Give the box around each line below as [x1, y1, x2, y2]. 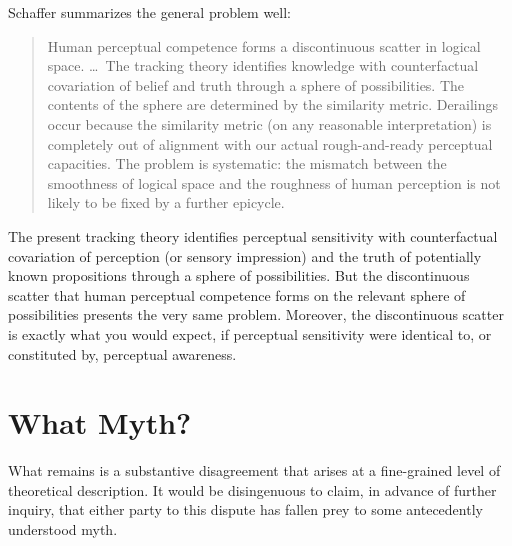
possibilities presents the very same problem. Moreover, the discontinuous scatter [8, 304, 504, 325]
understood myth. [8, 519, 118, 539]
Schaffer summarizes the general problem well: [8, 2, 291, 22]
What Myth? [8, 402, 192, 443]
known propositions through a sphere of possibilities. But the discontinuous [8, 265, 470, 286]
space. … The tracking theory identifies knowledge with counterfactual [47, 55, 479, 76]
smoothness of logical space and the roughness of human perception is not [47, 172, 501, 193]
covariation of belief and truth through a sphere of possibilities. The [47, 74, 465, 95]
